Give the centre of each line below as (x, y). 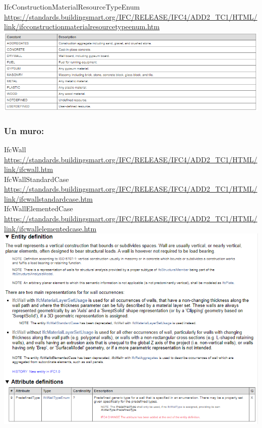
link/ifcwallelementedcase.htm (50, 228)
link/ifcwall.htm (29, 169)
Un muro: (24, 130)
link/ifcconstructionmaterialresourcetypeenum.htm (82, 26)
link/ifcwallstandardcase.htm (48, 198)
